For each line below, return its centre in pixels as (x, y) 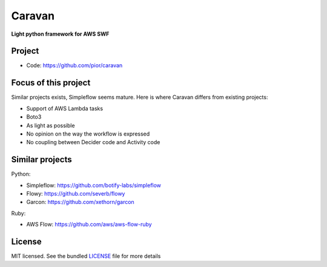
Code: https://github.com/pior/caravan (74, 65)
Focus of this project (51, 83)
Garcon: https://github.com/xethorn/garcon (80, 202)
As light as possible (51, 125)
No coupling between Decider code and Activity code (93, 142)
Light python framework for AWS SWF (60, 34)
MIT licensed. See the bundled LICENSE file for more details (86, 256)
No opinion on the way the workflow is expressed (88, 134)
